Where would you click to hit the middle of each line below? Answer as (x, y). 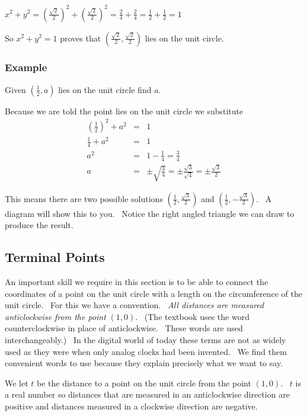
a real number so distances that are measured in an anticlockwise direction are (147, 394)
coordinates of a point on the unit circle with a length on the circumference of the (153, 293)
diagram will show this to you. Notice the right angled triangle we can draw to (150, 213)
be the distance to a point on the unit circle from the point (144, 383)
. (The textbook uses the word (192, 316)
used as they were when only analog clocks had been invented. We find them (146, 351)
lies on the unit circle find (105, 89)
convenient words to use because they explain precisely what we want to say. (144, 363)
